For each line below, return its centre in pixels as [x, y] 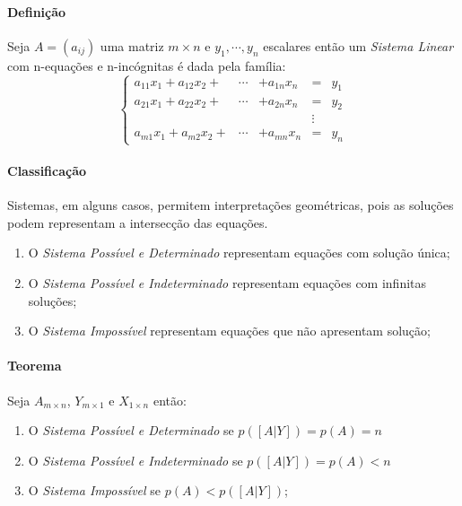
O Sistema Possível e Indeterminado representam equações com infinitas [227, 282]
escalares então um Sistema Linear [358, 45]
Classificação [47, 170]
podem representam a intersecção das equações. [138, 222]
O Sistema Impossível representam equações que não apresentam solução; [229, 331]
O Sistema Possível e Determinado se [131, 430]
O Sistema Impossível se [95, 490]
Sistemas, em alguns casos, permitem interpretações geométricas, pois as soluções [231, 205]
